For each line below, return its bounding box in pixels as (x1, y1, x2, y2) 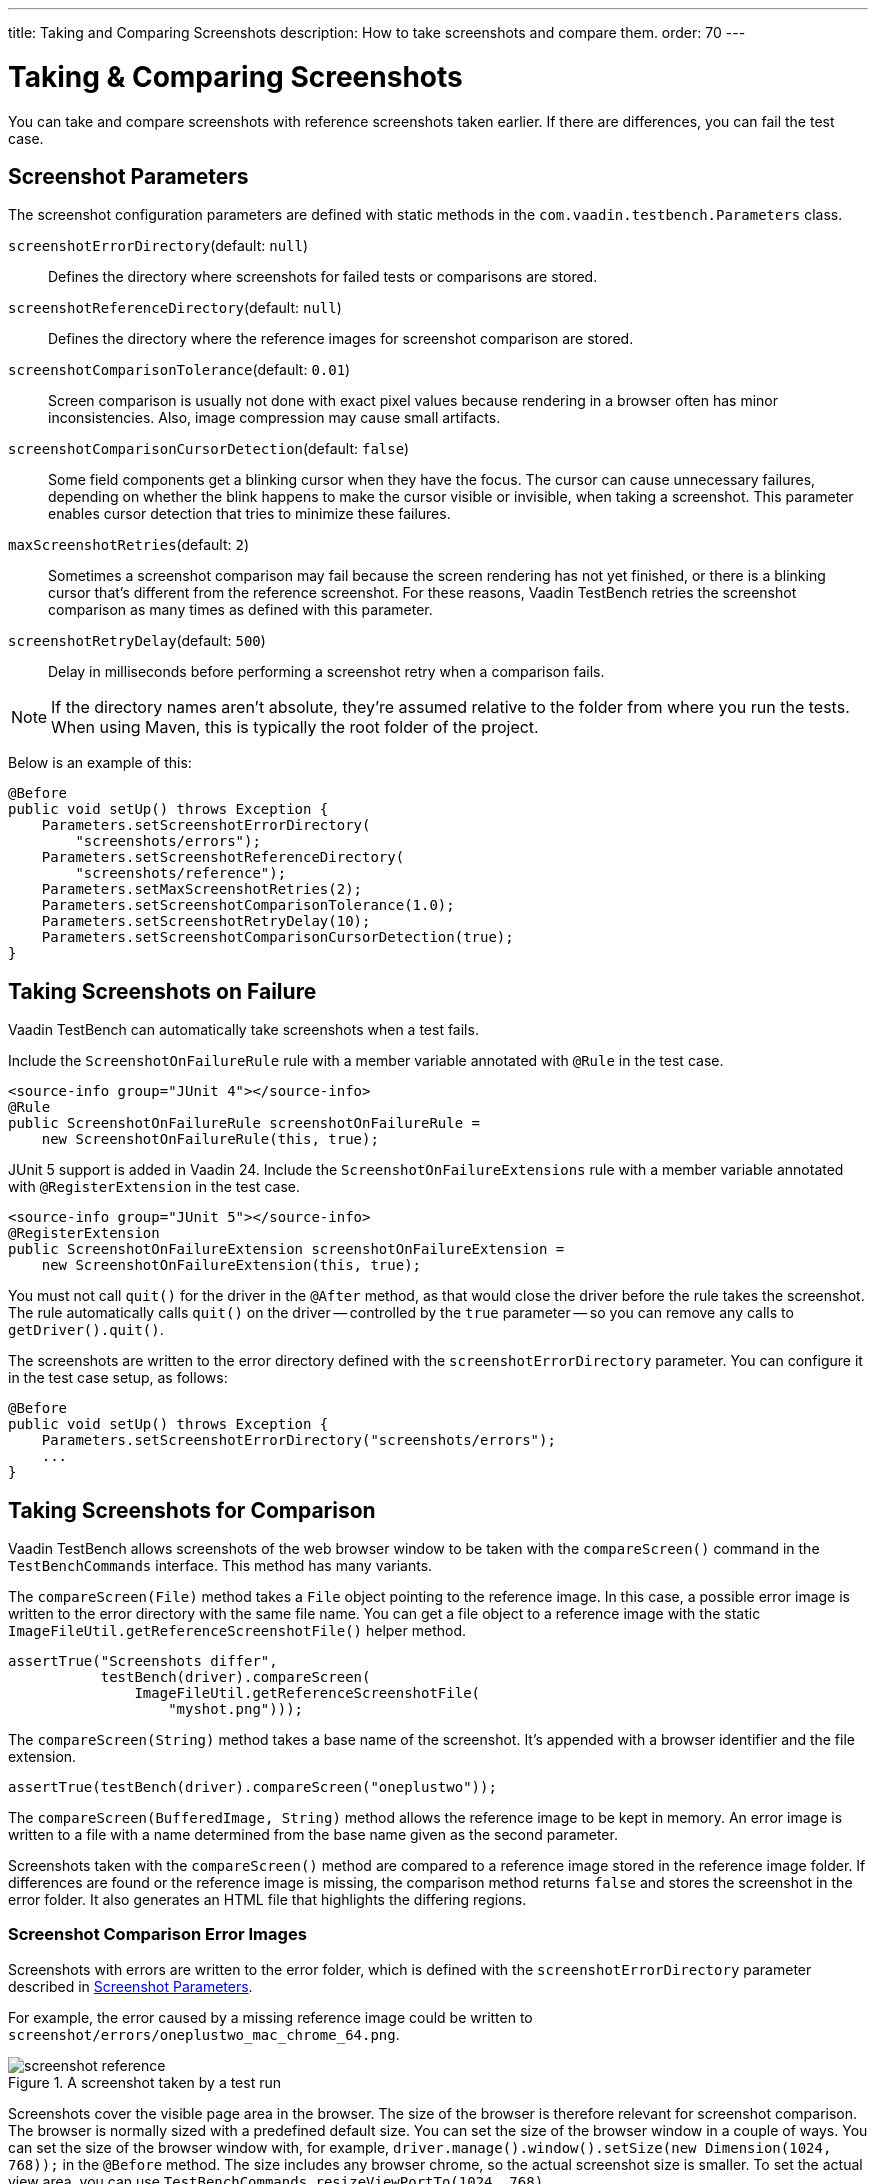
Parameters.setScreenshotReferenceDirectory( (41, 849, 405, 866)
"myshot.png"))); (168, 1701, 304, 1718)
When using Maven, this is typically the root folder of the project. (51, 717, 539, 738)
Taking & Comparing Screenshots (8, 59, 463, 94)
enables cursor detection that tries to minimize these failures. (48, 505, 451, 523)
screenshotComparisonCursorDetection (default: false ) (8, 440, 410, 458)
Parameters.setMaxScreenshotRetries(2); (41, 881, 363, 898)
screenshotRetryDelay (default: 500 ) (8, 632, 266, 650)
